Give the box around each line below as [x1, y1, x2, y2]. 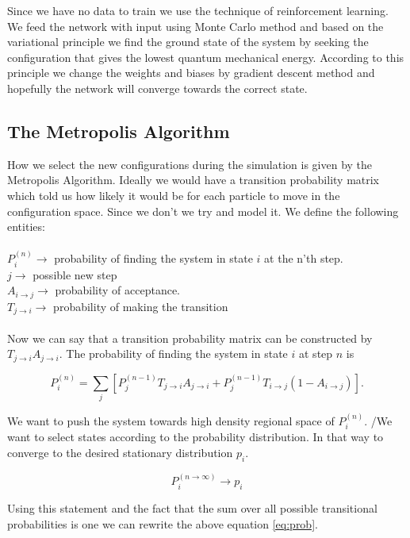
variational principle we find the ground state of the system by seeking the [7, 33, 369, 50]
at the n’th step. [264, 250, 343, 267]
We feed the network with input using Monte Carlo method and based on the [7, 17, 384, 34]
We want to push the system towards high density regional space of [7, 412, 335, 428]
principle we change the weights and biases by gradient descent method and [7, 64, 375, 81]
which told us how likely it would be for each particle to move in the [7, 186, 340, 203]
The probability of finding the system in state [66, 345, 288, 362]
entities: [7, 218, 45, 235]
